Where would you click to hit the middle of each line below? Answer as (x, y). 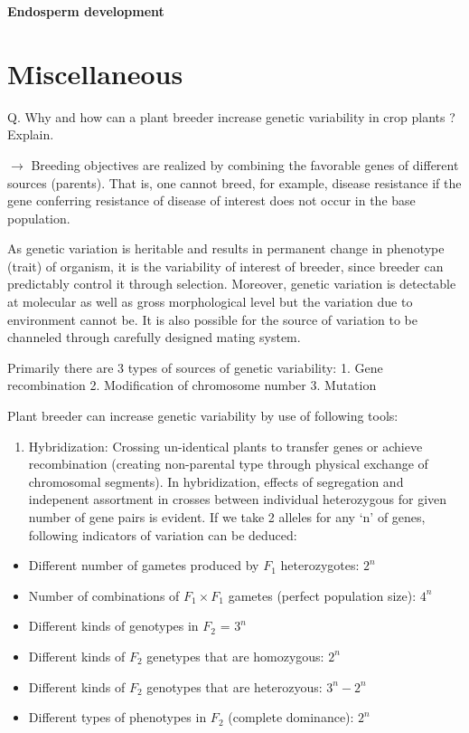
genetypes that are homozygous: (235, 656)
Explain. (31, 134)
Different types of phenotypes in (117, 717)
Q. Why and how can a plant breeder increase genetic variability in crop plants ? (231, 116)
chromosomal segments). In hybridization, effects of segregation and (216, 481)
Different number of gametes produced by (144, 565)
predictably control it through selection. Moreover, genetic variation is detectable (232, 284)
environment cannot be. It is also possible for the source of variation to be (212, 319)
